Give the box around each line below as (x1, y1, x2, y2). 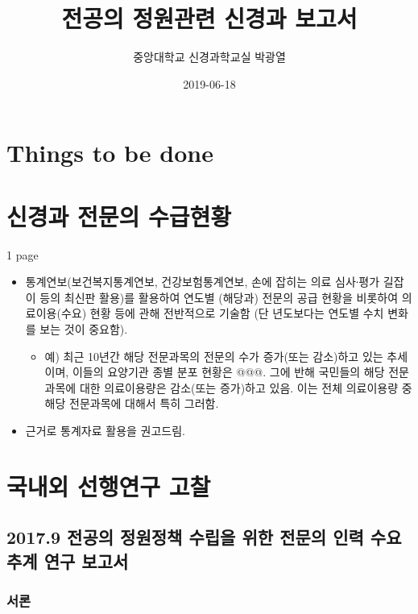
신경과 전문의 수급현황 (6, 199, 232, 232)
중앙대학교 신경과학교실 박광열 (133, 48, 286, 65)
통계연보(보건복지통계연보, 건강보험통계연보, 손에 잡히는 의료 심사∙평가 (25, 273, 380, 290)
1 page (6, 246, 39, 263)
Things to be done (6, 136, 213, 169)
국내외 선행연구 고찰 (6, 469, 211, 502)
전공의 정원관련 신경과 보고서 (61, 2, 358, 35)
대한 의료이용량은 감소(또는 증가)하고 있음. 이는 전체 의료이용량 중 (79, 379, 412, 396)
